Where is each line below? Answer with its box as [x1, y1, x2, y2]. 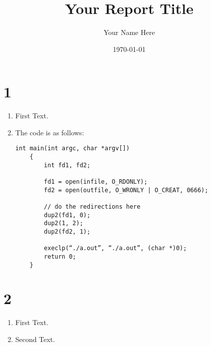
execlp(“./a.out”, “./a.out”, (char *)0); [44, 245, 187, 252]
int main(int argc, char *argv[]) [15, 145, 130, 152]
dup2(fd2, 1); [44, 228, 91, 235]
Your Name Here [103, 27, 155, 37]
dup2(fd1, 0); [44, 211, 91, 219]
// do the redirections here [44, 203, 141, 211]
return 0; [44, 253, 76, 260]
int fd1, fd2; [44, 161, 91, 169]
